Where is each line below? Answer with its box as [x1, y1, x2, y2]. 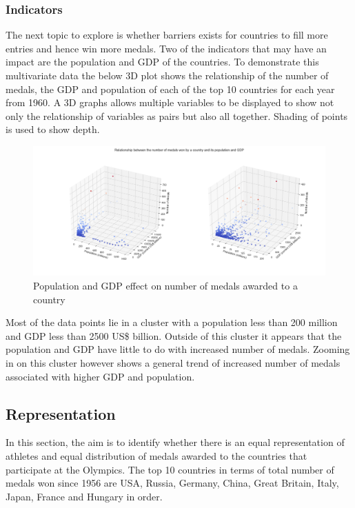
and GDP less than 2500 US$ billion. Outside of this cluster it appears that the [6, 328, 342, 343]
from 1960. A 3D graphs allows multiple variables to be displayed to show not [6, 95, 334, 110]
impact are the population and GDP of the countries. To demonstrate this [6, 54, 319, 69]
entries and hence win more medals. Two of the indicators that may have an [6, 41, 327, 55]
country [33, 292, 65, 306]
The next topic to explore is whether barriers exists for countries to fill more [6, 28, 328, 42]
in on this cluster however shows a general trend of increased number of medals [6, 355, 341, 369]
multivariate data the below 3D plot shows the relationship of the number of [6, 68, 329, 82]
